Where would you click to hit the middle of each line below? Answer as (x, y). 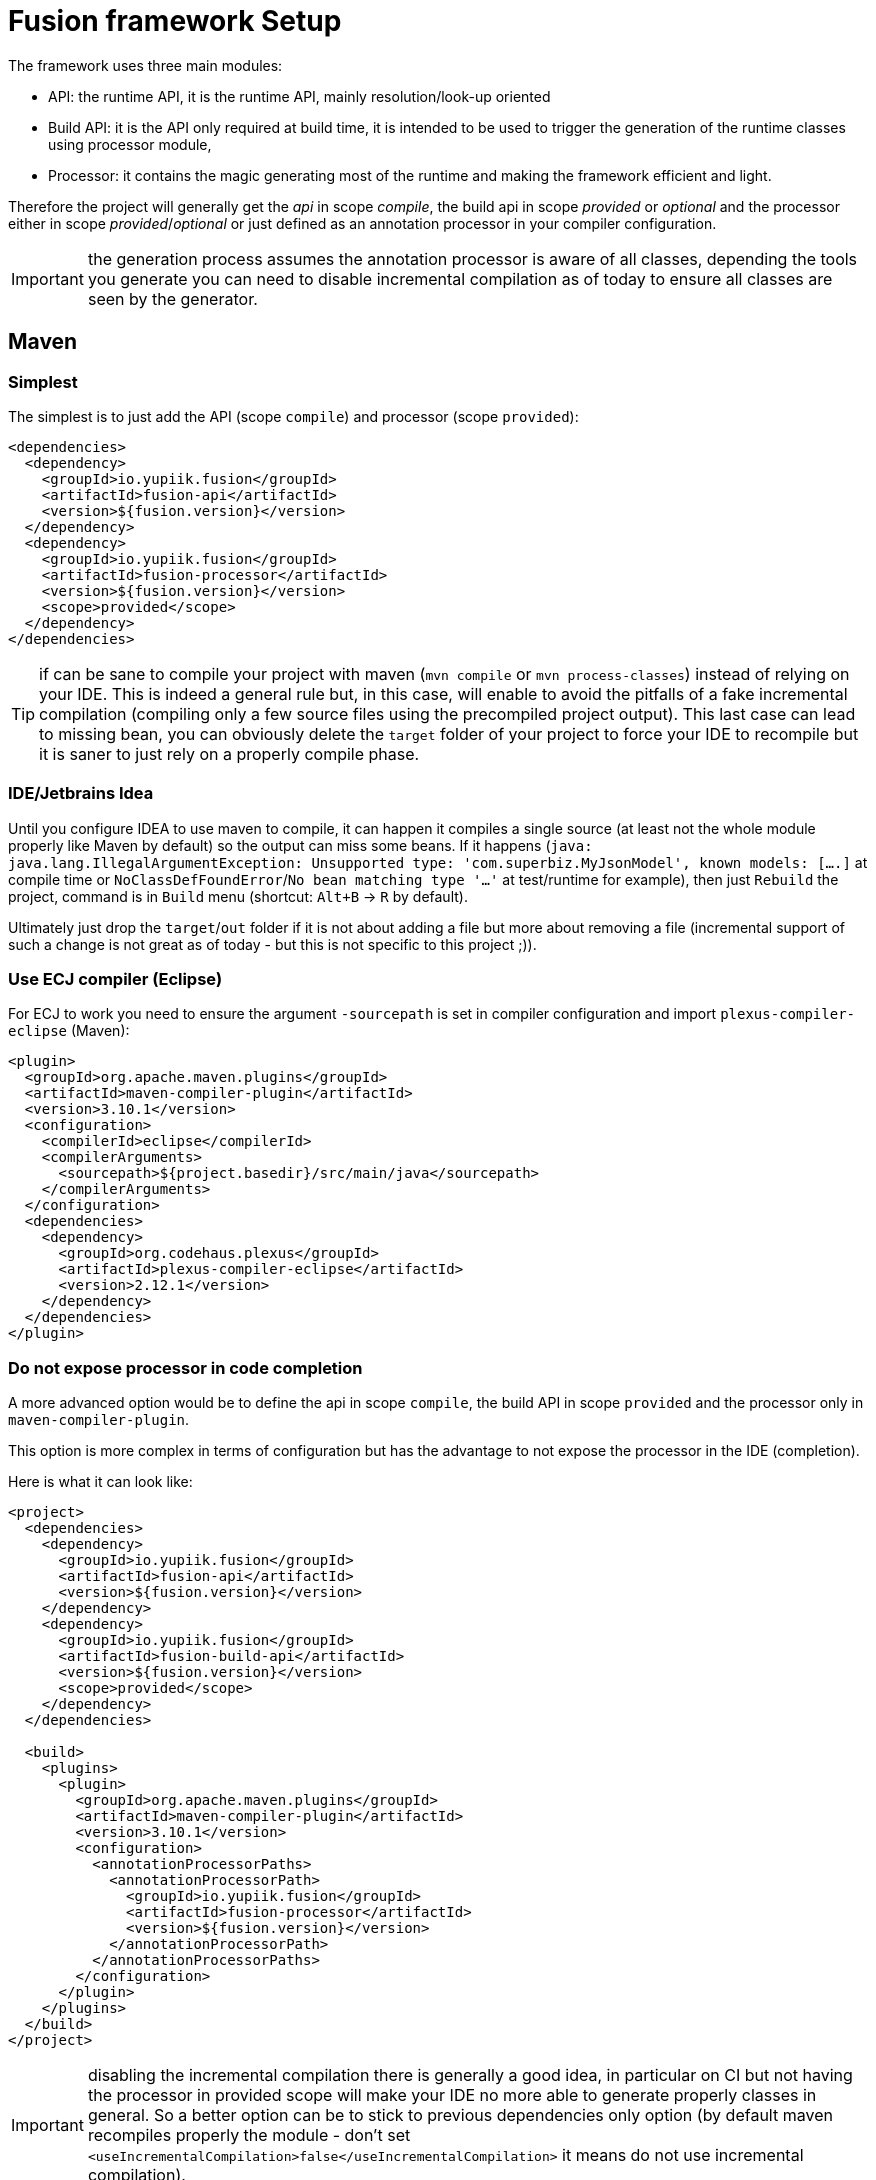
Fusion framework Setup (175, 21)
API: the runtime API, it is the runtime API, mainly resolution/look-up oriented (299, 96)
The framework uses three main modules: (145, 65)
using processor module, (130, 144)
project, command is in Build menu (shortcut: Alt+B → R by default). (238, 896)
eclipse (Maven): (69, 1031)
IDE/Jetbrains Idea (81, 793)
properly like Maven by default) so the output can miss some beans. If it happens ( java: (300, 845)
